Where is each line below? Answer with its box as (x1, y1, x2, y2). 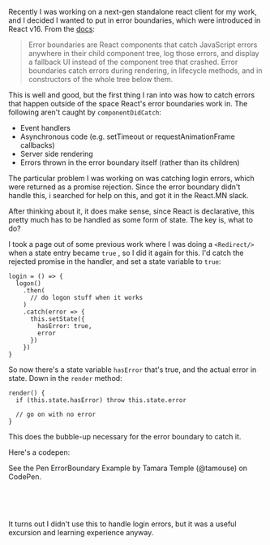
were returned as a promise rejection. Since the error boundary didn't (8, 182, 241, 192)
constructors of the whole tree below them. (28, 75, 174, 84)
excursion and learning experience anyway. (8, 528, 154, 537)
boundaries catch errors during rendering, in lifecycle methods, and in (28, 66, 263, 76)
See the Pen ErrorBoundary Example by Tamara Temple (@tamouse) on (8, 463, 248, 473)
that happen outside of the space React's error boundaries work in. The (8, 99, 248, 108)
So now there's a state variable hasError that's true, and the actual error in (8, 365, 257, 374)
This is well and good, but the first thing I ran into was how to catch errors (8, 90, 255, 100)
